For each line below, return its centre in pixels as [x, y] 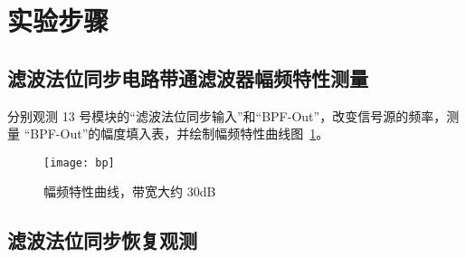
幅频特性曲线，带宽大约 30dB [130, 191]
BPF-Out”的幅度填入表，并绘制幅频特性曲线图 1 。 [180, 134]
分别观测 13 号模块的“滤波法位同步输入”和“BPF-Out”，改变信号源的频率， [227, 115]
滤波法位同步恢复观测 [102, 240]
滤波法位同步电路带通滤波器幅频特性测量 [188, 77]
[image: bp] [79, 162]
